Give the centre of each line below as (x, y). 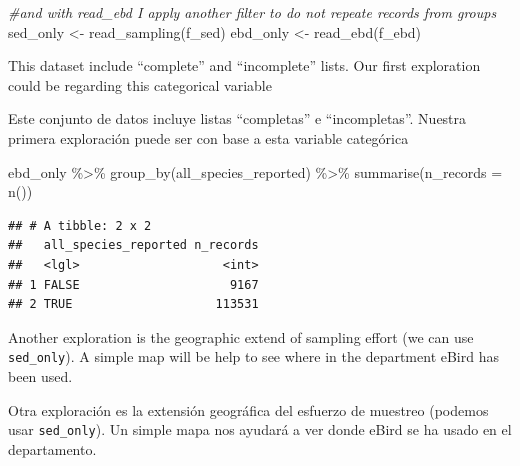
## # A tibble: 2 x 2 (80, 225)
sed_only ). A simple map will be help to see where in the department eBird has (253, 356)
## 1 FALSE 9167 (133, 284)
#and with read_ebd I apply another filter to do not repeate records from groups (252, 12)
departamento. (52, 448)
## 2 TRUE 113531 (133, 304)
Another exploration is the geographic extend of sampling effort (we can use (241, 336)
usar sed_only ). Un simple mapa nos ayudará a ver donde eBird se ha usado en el (260, 429)
